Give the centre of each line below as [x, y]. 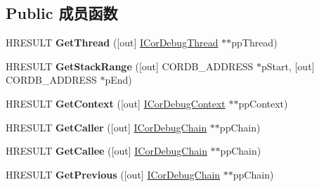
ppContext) [263, 103]
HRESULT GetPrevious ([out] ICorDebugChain [113, 174]
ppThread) [254, 43]
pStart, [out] [288, 66]
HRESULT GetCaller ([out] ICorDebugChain [106, 127]
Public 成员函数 [62, 13]
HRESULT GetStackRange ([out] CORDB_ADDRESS [130, 66]
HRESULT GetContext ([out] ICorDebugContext [116, 103]
